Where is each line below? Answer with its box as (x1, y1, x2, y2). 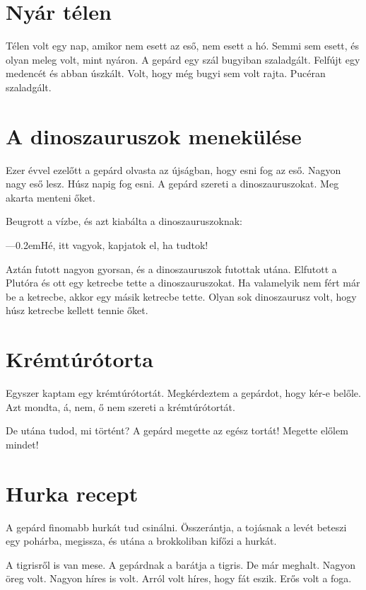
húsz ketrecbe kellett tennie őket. (6, 303, 148, 318)
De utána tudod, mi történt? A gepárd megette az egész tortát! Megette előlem (6, 423, 348, 438)
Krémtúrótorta (6, 345, 154, 374)
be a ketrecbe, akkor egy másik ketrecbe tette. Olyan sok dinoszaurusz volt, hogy (6, 289, 357, 303)
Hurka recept (6, 478, 138, 507)
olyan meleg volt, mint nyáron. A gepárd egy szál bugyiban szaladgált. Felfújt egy (6, 52, 360, 66)
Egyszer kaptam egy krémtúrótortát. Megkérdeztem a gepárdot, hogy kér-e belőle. (6, 386, 361, 400)
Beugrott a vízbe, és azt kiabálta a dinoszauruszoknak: (6, 214, 242, 229)
